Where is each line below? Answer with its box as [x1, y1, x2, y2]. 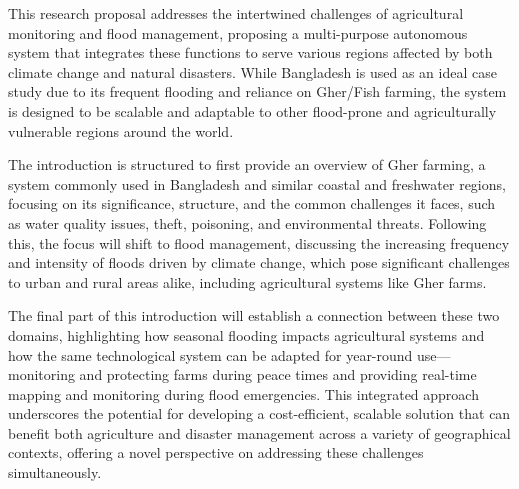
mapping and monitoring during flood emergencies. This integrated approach [8, 383, 479, 404]
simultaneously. [8, 462, 102, 483]
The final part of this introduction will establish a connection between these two [8, 305, 500, 326]
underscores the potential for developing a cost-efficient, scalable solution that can [8, 403, 511, 424]
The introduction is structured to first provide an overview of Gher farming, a [8, 154, 486, 175]
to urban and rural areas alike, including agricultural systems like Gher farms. [8, 271, 487, 292]
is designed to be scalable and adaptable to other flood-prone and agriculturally [8, 100, 497, 121]
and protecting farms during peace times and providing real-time [79, 364, 477, 385]
